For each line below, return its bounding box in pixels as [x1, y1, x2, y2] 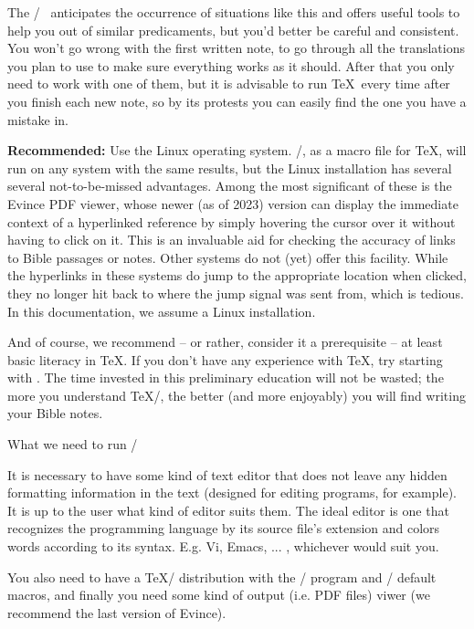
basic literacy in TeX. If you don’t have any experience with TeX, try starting [7, 350, 443, 369]
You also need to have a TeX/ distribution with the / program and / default [7, 567, 437, 586]
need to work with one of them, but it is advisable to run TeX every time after [7, 74, 450, 93]
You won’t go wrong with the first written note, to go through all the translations [7, 38, 465, 58]
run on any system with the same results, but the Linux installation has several [7, 158, 452, 177]
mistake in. [7, 110, 68, 129]
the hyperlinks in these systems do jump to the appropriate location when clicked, [7, 266, 467, 285]
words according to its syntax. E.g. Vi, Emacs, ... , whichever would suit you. [7, 537, 439, 556]
